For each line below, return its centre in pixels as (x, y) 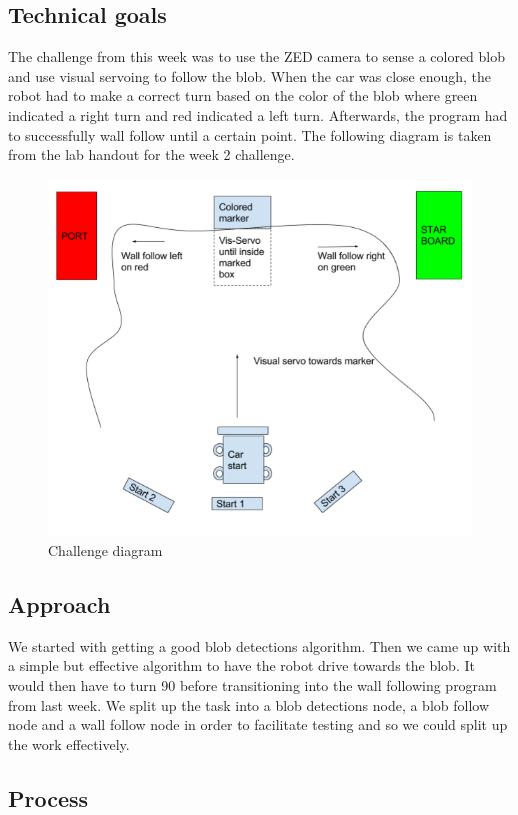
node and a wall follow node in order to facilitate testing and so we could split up (258, 724)
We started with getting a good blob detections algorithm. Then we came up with (259, 645)
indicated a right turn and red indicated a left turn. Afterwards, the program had (258, 114)
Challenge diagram (105, 550)
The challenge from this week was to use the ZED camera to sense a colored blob (257, 56)
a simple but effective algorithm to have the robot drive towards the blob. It (241, 665)
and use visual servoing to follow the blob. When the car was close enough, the (250, 75)
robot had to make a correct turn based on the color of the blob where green (243, 95)
